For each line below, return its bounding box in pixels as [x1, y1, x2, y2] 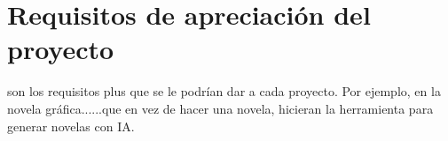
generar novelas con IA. [7, 116, 135, 135]
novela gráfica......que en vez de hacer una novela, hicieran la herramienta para [7, 99, 434, 117]
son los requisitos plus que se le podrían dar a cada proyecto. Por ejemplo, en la [7, 82, 441, 100]
